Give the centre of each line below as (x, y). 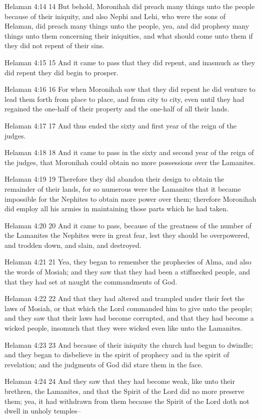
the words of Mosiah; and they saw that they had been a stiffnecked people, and (127, 272)
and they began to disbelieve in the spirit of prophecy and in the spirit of (117, 355)
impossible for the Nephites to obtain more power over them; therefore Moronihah (130, 198)
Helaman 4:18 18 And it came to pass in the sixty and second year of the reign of (129, 152)
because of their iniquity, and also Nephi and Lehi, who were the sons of (115, 16)
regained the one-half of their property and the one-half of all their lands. (117, 109)
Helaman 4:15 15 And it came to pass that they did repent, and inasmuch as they (130, 62)
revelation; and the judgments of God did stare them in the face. (104, 364)
